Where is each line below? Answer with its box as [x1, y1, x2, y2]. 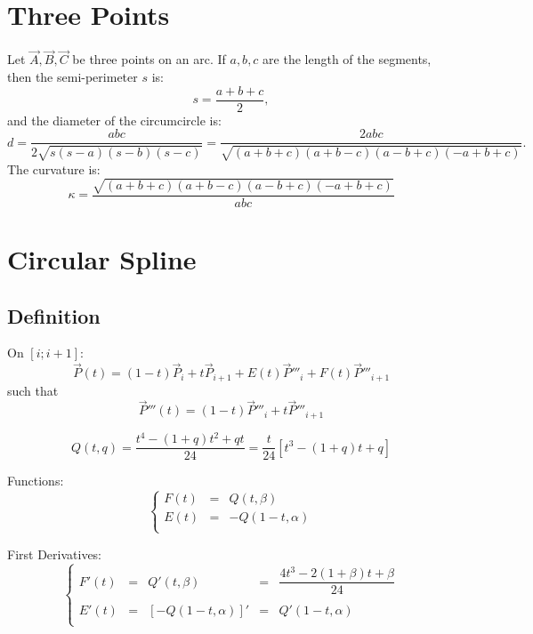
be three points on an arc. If [72, 50, 226, 68]
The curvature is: [7, 159, 101, 178]
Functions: [7, 471, 64, 490]
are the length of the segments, [262, 50, 432, 68]
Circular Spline [7, 241, 197, 277]
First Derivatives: [7, 544, 102, 563]
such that [7, 381, 59, 399]
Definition [7, 301, 101, 329]
